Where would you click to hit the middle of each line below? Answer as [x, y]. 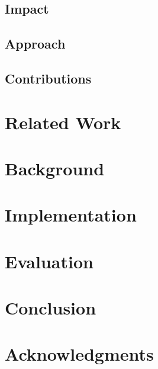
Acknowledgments [79, 354]
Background [55, 168]
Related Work [63, 122]
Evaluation [49, 261]
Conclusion [51, 308]
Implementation [71, 215]
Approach [35, 44]
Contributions [48, 78]
